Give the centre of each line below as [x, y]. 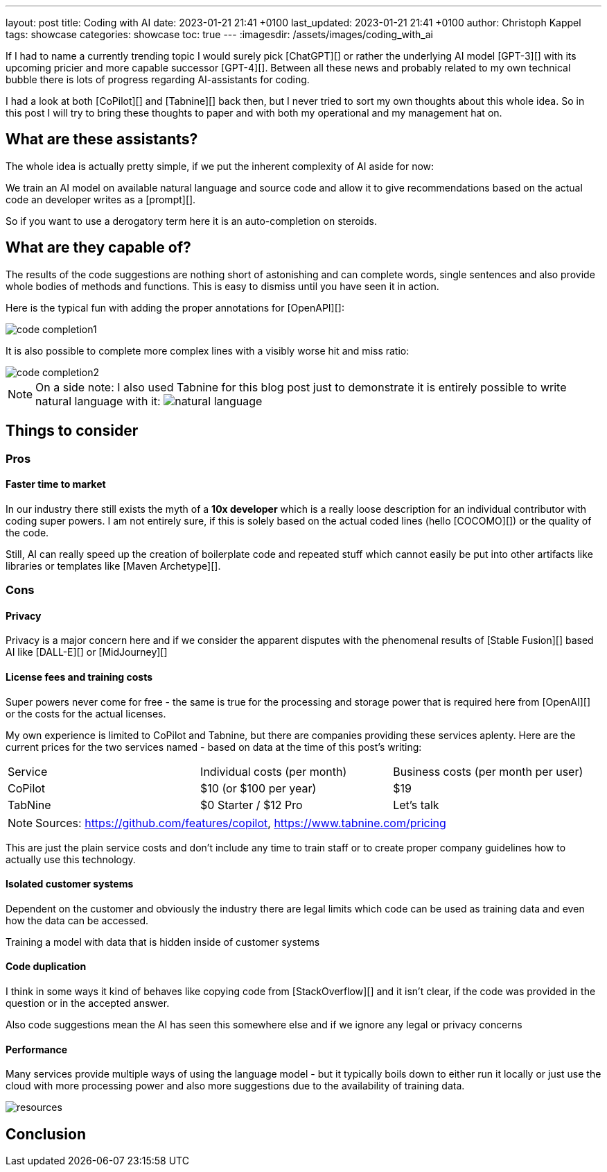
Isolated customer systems [70, 884]
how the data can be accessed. [77, 920]
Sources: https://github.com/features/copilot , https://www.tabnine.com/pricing [241, 823]
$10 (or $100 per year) [258, 788]
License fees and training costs [79, 677]
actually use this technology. [71, 859]
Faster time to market [56, 484]
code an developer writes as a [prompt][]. [101, 199]
